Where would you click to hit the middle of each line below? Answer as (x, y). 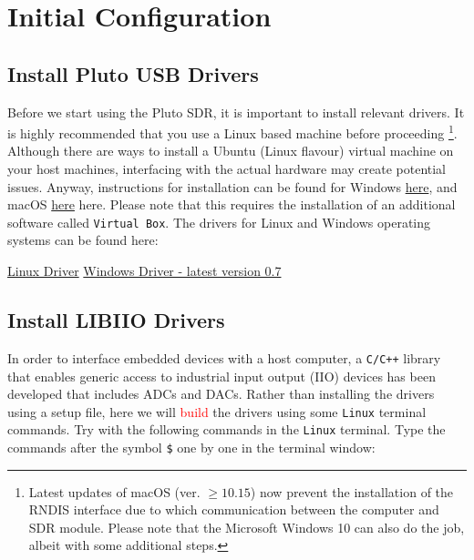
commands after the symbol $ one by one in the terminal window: (191, 447)
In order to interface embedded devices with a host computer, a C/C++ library (224, 357)
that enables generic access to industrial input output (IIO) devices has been (222, 376)
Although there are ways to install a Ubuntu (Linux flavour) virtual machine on (231, 151)
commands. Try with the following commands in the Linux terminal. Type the (227, 429)
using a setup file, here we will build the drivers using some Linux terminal (217, 411)
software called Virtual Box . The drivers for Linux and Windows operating (219, 222)
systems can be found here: (83, 240)
